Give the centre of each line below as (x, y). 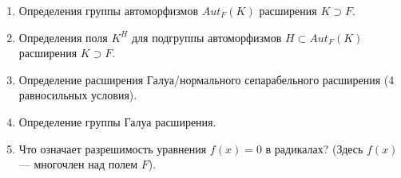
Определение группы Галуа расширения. (117, 121)
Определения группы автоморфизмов (109, 10)
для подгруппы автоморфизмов (206, 37)
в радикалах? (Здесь (314, 148)
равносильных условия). (78, 95)
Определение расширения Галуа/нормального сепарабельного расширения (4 (206, 79)
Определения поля (63, 37)
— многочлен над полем (78, 164)
